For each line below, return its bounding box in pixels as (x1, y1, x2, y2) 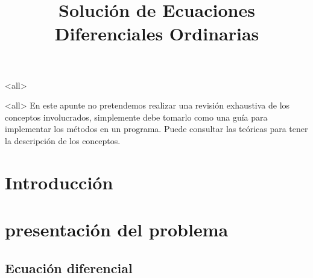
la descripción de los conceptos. (5, 134, 121, 147)
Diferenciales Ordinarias (54, 21, 259, 46)
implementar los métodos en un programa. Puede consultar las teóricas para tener (5, 122, 308, 135)
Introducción (5, 169, 113, 194)
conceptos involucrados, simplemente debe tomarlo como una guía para (5, 110, 268, 123)
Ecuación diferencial (5, 258, 133, 277)
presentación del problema (5, 217, 229, 242)
